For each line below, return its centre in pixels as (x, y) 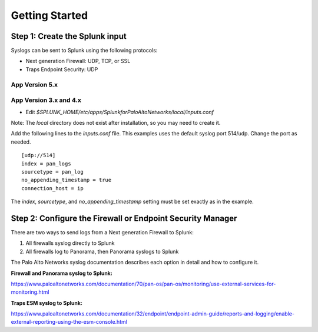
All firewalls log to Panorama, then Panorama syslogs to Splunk (102, 251)
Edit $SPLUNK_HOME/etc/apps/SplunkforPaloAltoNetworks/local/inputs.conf (120, 112)
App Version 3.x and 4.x (46, 100)
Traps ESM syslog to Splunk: (47, 303)
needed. (21, 142)
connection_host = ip (52, 188)
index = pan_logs (46, 164)
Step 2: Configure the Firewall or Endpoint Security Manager (124, 218)
